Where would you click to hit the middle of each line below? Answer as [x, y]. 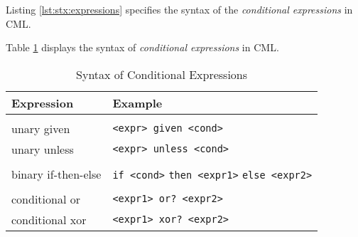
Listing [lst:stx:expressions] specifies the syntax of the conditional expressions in [179, 9]
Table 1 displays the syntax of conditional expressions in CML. [142, 47]
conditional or [46, 199]
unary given [41, 128]
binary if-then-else [56, 174]
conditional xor [49, 219]
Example [137, 102]
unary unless [43, 149]
